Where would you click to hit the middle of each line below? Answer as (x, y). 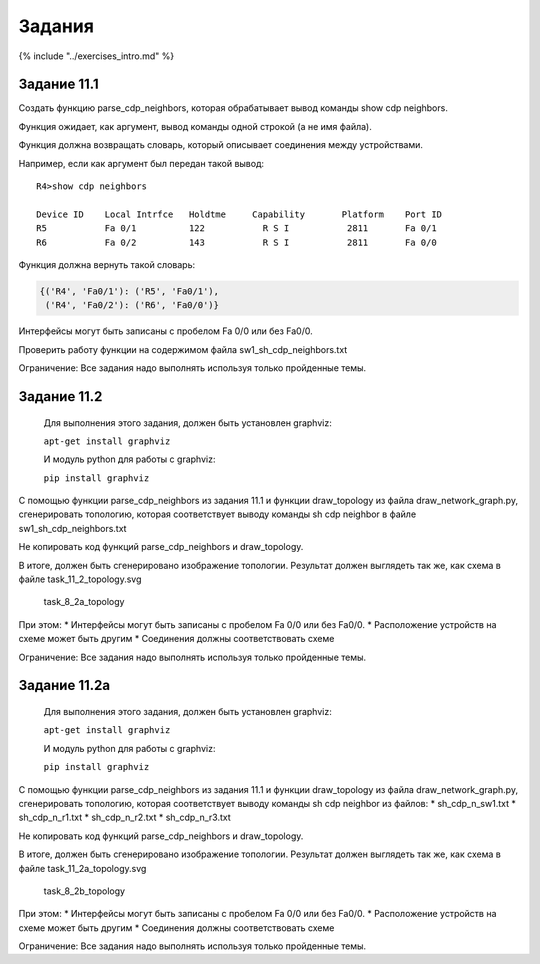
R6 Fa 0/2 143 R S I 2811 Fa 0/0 (236, 242)
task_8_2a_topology (84, 602)
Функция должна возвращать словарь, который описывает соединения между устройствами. (221, 145)
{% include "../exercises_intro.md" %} (96, 56)
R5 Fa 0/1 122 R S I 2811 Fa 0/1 (236, 228)
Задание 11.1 (58, 84)
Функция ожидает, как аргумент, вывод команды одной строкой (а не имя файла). (195, 126)
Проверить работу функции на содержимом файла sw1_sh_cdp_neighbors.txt (183, 349)
